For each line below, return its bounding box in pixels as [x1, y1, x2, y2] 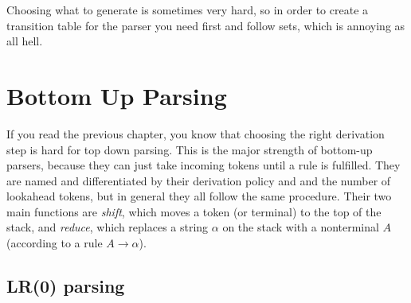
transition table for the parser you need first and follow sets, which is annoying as [6, 17, 405, 33]
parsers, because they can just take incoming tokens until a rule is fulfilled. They [6, 157, 401, 173]
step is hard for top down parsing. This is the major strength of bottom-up [6, 141, 373, 157]
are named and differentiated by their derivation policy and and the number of [6, 172, 391, 188]
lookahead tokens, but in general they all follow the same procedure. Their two [6, 188, 392, 204]
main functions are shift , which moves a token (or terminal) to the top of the [6, 203, 382, 219]
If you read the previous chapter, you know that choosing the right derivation [6, 125, 385, 142]
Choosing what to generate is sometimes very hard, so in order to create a [6, 2, 369, 17]
